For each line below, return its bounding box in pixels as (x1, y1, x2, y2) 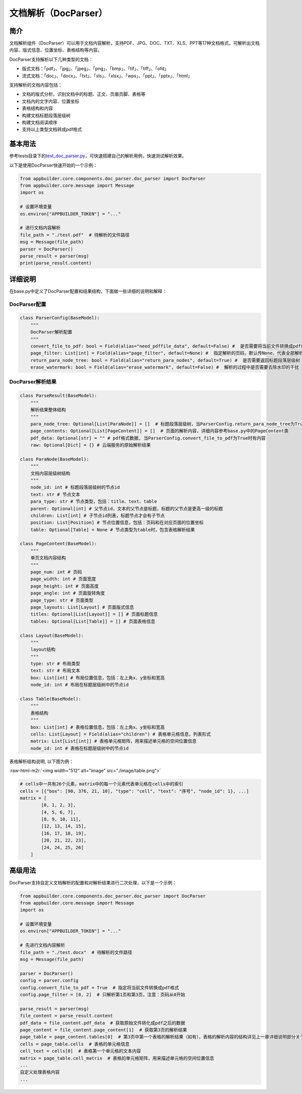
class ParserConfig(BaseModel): (20, 315, 100, 321)
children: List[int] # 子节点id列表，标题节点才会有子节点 (30, 512, 165, 519)
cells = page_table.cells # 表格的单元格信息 (20, 1041, 130, 1047)
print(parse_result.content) (20, 260, 92, 266)
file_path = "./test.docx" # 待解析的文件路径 (20, 949, 133, 955)
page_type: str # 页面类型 (30, 597, 94, 603)
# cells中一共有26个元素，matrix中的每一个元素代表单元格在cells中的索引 (20, 781, 184, 787)
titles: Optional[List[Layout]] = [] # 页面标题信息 (30, 611, 158, 617)
